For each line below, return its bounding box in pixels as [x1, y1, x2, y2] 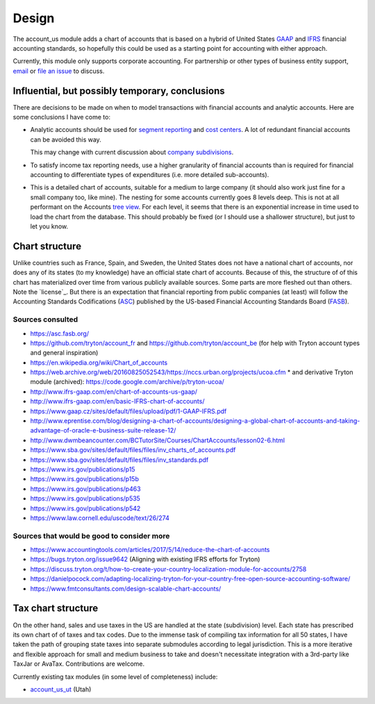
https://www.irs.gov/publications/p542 [30, 504, 141, 512]
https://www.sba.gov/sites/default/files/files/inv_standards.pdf [30, 455, 209, 464]
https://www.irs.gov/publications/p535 [30, 494, 140, 503]
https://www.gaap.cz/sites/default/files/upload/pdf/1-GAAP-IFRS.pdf [30, 407, 227, 415]
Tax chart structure [12, 603, 99, 614]
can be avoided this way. [30, 135, 102, 144]
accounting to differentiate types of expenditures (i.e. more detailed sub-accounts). [30, 170, 269, 178]
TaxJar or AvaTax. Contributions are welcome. [12, 660, 145, 668]
